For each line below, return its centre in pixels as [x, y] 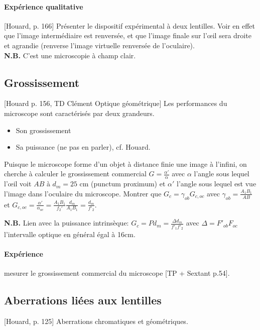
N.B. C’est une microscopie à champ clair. [70, 55]
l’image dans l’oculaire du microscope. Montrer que [83, 193]
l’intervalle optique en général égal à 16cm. [70, 234]
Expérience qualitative [44, 6]
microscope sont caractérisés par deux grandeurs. [79, 113]
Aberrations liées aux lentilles [83, 300]
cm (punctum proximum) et [122, 184]
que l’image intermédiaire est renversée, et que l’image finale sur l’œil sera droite [128, 35]
